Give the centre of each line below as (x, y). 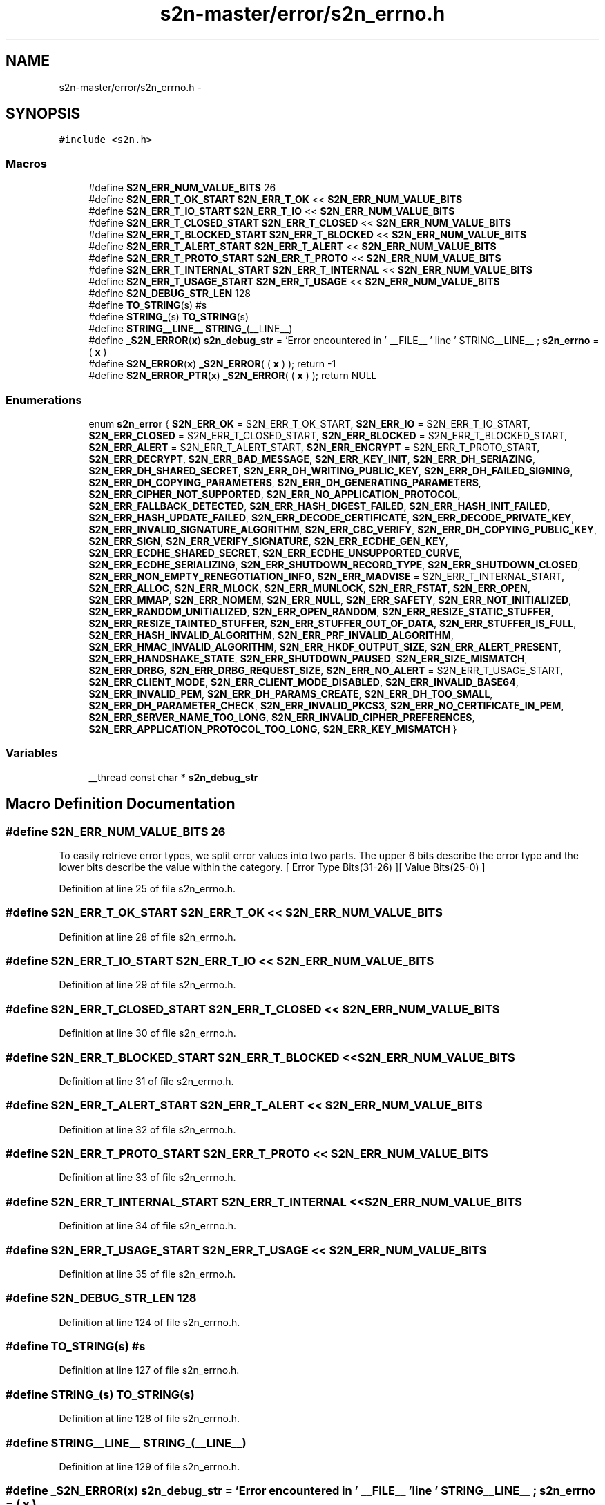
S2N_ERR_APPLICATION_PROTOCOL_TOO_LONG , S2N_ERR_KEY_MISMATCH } (273, 729)
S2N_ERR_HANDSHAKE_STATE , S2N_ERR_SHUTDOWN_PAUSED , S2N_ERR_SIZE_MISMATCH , (308, 658)
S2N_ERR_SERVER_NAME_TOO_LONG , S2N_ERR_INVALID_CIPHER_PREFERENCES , (282, 717)
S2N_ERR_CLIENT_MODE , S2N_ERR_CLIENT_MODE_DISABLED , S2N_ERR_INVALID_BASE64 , (304, 682)
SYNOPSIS (43, 114)
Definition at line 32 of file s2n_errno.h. (147, 1129)
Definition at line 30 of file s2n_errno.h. (147, 1033)
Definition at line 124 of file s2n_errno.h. (150, 1322)
